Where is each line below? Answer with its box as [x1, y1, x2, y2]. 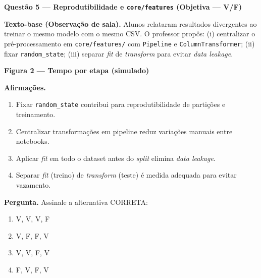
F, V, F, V [16, 264, 49, 274]
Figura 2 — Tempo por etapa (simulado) [4, 65, 149, 76]
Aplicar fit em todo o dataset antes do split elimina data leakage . [16, 152, 216, 163]
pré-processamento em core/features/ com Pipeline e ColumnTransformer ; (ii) [4, 38, 255, 48]
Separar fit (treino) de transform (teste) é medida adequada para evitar [16, 170, 237, 180]
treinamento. [16, 109, 56, 119]
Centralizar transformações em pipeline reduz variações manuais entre [16, 126, 233, 136]
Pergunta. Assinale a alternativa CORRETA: [4, 196, 148, 207]
